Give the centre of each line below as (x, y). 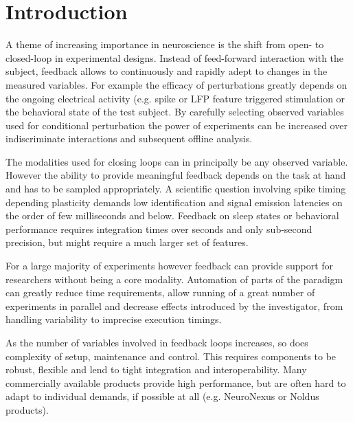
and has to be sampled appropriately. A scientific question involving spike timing (176, 189)
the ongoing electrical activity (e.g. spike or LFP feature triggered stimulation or (175, 98)
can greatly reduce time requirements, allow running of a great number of (160, 292)
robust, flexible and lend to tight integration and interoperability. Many (156, 369)
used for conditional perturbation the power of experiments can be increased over (176, 125)
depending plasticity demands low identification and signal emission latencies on (174, 202)
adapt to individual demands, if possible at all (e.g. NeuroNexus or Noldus (162, 396)
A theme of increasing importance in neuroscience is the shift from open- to (165, 44)
